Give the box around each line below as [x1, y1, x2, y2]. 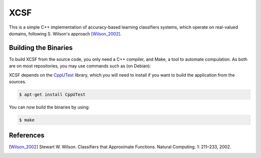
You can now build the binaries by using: [9, 104, 90, 110]
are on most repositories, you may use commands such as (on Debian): [9, 63, 151, 69]
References [9, 131, 44, 140]
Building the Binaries [9, 44, 73, 52]
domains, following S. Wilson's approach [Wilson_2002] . [9, 31, 122, 36]
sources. [9, 79, 27, 85]
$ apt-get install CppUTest [19, 92, 86, 97]
